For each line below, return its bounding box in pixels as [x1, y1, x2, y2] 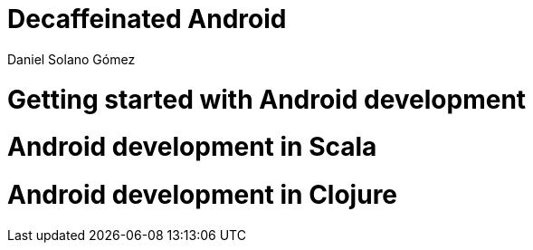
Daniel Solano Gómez [7, 51, 136, 67]
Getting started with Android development [7, 83, 527, 115]
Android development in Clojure [7, 179, 398, 210]
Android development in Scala [7, 131, 377, 163]
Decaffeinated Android [7, 4, 287, 34]
